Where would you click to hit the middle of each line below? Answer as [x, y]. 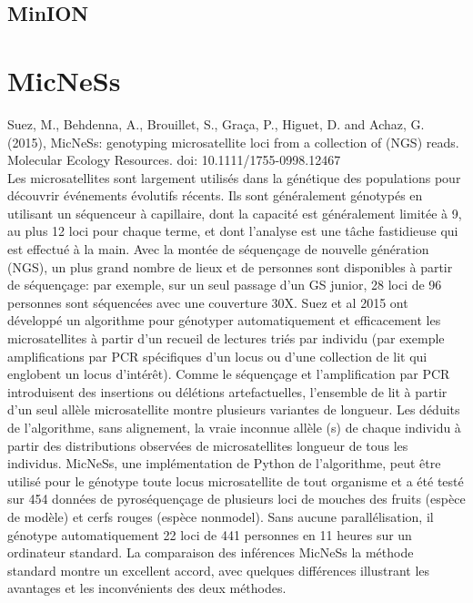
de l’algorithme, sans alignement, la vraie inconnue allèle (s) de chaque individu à [234, 427]
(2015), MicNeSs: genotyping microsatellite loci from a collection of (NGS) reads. [233, 142]
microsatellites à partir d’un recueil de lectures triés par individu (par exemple [226, 338]
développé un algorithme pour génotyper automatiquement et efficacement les [224, 320]
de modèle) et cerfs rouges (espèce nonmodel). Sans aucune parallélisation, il [221, 516]
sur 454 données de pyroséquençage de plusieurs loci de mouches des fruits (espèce [236, 499]
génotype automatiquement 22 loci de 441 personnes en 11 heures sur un [210, 534]
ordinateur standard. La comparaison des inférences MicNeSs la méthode [211, 552]
